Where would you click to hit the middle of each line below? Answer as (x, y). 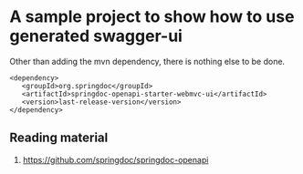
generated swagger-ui (96, 36)
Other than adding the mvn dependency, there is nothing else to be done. (147, 61)
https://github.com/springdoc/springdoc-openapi (115, 159)
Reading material (59, 138)
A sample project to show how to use (152, 17)
